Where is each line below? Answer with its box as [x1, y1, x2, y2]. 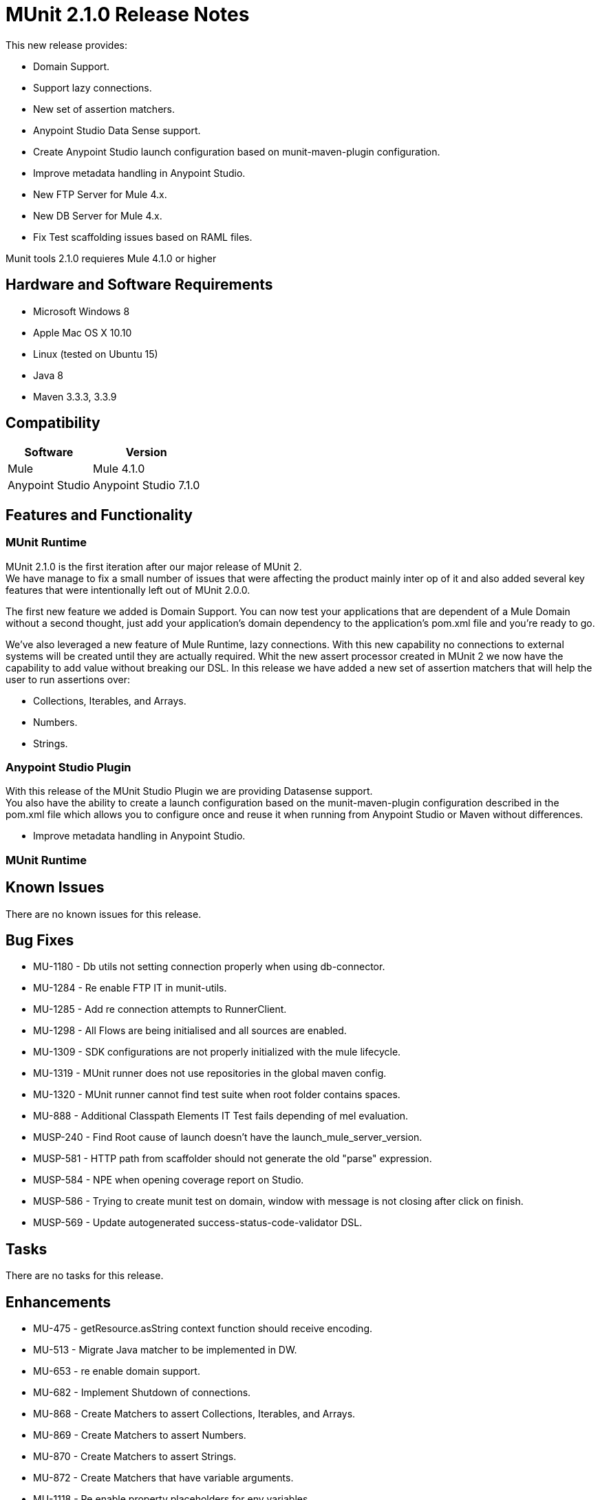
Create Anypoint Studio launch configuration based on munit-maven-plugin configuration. [33, 145, 440, 158]
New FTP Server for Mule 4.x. [33, 188, 167, 200]
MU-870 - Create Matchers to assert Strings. [33, 1450, 237, 1463]
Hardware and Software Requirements [6, 276, 273, 294]
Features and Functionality [6, 506, 193, 524]
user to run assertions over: [6, 673, 131, 685]
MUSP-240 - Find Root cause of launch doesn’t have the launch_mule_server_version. [33, 1131, 422, 1144]
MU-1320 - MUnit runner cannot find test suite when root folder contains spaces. [33, 1089, 400, 1101]
